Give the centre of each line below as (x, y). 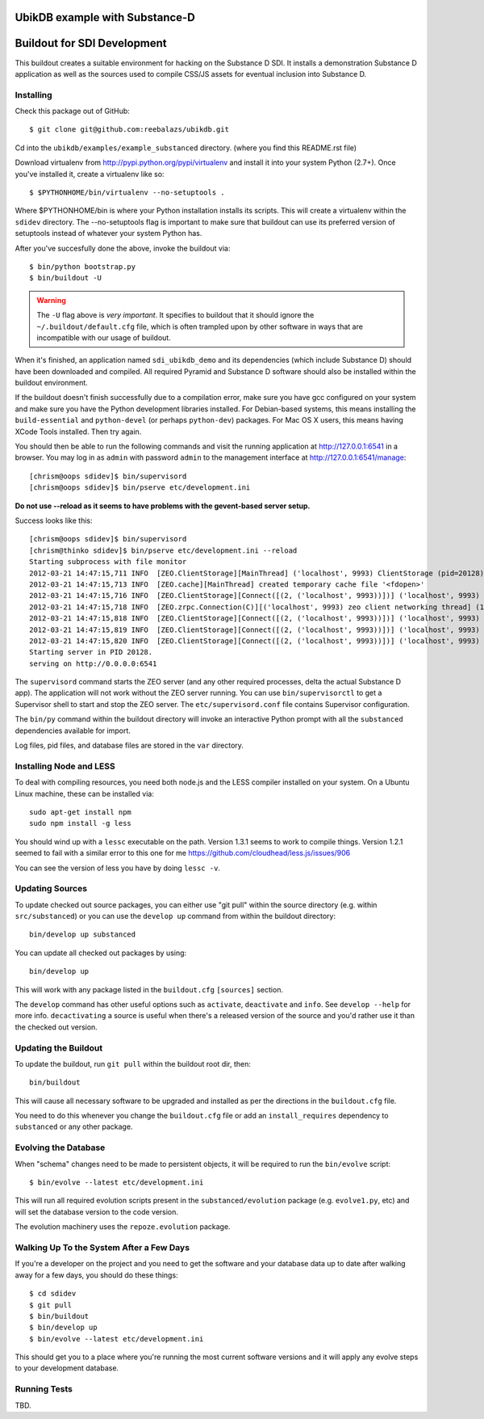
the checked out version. (56, 1027)
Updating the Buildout (59, 1048)
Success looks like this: (54, 520)
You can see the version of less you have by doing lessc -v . (118, 868)
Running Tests (44, 1389)
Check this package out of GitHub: (73, 111)
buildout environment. (51, 383)
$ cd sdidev (53, 1294)
